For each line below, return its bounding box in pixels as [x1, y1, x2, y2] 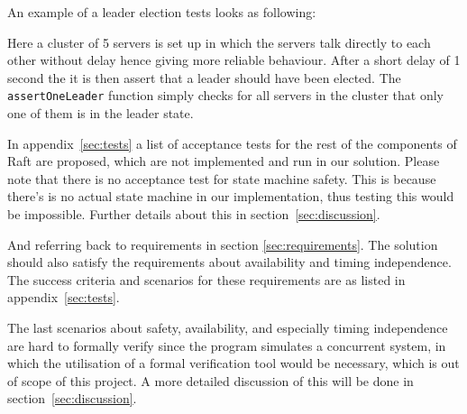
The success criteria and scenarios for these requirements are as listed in [7, 270, 406, 289]
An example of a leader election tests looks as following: [7, 3, 316, 21]
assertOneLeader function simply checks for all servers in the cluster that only [7, 86, 444, 105]
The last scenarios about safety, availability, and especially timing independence [7, 317, 448, 336]
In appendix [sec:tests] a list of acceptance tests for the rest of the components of [7, 133, 457, 152]
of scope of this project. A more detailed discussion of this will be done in [7, 371, 414, 390]
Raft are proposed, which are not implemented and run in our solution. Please [7, 152, 440, 170]
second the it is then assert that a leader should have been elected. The [7, 68, 401, 87]
